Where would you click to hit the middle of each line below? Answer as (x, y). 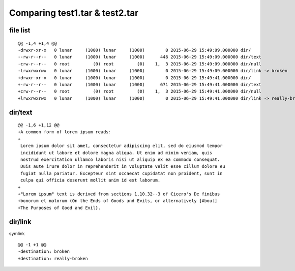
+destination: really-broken (53, 258)
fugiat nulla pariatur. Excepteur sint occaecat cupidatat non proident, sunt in (121, 173)
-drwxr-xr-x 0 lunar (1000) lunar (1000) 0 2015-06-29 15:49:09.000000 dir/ (134, 50)
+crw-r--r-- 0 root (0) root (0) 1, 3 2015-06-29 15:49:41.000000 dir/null (140, 91)
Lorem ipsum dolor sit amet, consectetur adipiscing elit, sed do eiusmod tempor (121, 146)
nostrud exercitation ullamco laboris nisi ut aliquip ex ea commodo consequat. (120, 160)
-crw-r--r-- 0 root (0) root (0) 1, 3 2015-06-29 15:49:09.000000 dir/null (140, 64)
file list (20, 30)
